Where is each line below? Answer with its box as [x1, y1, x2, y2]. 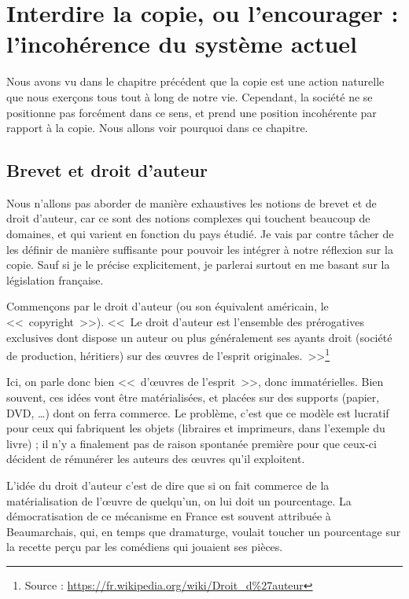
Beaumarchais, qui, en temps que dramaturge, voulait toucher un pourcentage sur [6, 523, 401, 539]
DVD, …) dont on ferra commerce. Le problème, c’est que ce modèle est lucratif [6, 404, 389, 421]
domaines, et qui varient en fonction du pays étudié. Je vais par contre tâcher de [6, 226, 394, 242]
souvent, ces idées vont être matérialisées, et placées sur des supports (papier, [6, 389, 380, 406]
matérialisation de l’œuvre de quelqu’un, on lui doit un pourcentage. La [6, 492, 352, 509]
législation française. [6, 271, 104, 288]
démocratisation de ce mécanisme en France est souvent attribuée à [6, 508, 331, 524]
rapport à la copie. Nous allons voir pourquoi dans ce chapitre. [6, 119, 308, 136]
